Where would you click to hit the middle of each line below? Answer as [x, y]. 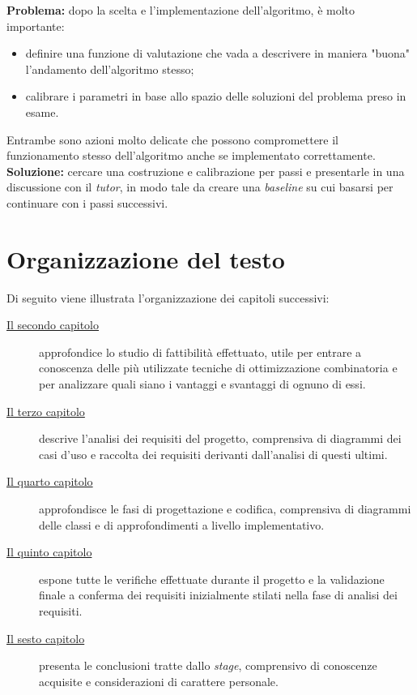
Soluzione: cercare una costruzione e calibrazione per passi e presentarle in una [206, 171]
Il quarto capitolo [50, 481]
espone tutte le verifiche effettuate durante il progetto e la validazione [212, 579]
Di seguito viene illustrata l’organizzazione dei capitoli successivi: [168, 297]
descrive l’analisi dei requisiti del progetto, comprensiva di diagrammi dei [220, 438]
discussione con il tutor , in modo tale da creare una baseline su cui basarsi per [200, 187]
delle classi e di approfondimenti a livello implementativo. [182, 524]
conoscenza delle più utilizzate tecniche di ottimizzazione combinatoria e [218, 368]
